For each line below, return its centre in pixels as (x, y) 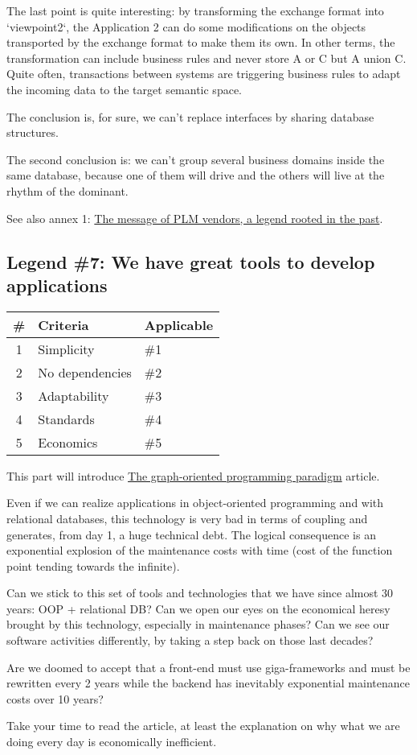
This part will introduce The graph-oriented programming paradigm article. (193, 475)
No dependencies (85, 372)
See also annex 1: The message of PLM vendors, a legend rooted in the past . (195, 218)
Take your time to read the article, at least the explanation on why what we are (203, 726)
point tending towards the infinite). (93, 565)
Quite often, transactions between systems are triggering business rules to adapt (204, 74)
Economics (68, 442)
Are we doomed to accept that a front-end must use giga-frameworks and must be (208, 667)
